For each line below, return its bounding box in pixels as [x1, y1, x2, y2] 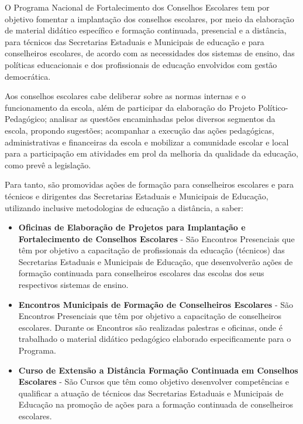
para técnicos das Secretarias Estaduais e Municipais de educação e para [5, 35, 264, 48]
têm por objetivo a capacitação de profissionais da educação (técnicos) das [18, 244, 285, 256]
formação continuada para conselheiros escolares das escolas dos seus [18, 267, 264, 279]
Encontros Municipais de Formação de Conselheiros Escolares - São [18, 298, 294, 310]
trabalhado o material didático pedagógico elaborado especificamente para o [18, 333, 291, 345]
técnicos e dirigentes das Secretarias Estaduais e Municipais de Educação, [5, 189, 268, 202]
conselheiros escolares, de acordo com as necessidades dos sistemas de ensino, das [5, 47, 295, 59]
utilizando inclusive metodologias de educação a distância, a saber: [5, 201, 243, 213]
